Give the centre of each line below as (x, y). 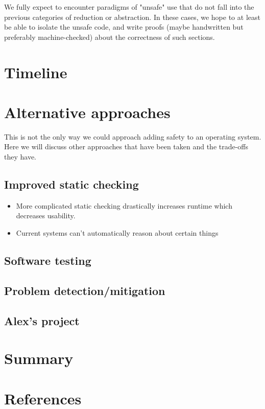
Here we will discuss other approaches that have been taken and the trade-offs (126, 146)
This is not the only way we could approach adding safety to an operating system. (133, 136)
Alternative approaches (87, 112)
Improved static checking (71, 184)
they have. (20, 157)
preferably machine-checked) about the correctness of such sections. (110, 37)
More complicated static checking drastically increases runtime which (124, 205)
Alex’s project (42, 320)
